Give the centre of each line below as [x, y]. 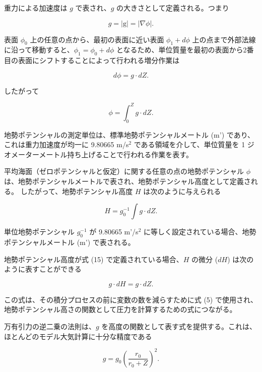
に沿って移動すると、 [39, 50]
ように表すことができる [43, 269]
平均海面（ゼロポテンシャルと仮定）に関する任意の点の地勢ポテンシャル [124, 171]
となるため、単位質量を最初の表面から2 [181, 50]
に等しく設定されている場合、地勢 [200, 232]
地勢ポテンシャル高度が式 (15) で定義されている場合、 [94, 259]
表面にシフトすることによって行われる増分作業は [99, 60]
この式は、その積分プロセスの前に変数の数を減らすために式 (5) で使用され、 [131, 299]
